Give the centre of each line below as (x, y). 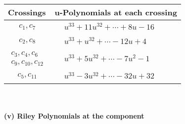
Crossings (27, 12)
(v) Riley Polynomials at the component (74, 115)
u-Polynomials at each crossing (116, 12)
